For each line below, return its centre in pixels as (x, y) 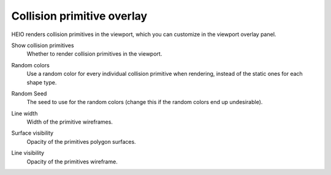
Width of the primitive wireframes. (70, 122)
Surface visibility (32, 133)
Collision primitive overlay (79, 16)
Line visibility (28, 153)
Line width (25, 113)
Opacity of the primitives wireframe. (72, 162)
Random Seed (29, 93)
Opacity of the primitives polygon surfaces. (81, 141)
